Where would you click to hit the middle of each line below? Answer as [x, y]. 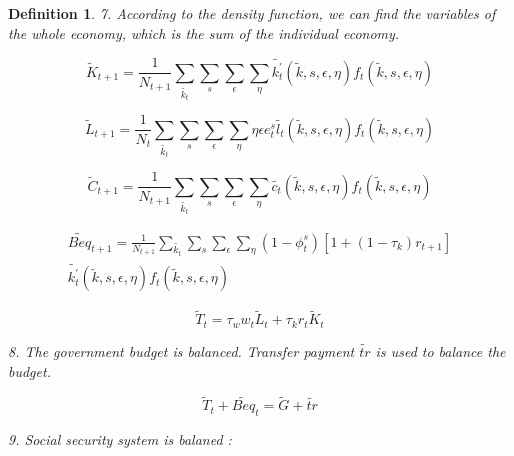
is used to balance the [440, 350]
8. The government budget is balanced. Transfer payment [181, 350]
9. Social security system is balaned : [120, 439]
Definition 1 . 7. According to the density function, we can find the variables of [252, 13]
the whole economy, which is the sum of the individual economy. [204, 32]
